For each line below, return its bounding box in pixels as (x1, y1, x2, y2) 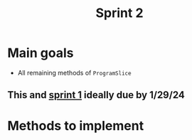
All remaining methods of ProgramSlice (17, 68, 132, 77)
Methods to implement (7, 117, 144, 134)
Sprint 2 (95, 5, 144, 21)
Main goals (7, 45, 74, 61)
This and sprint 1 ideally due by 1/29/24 (7, 89, 185, 101)
